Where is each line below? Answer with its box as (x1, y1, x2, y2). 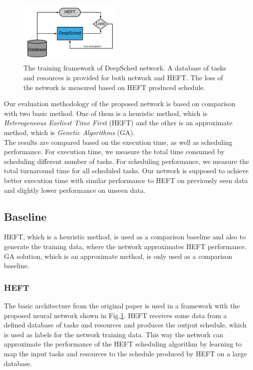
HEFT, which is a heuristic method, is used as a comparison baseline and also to (4, 231, 246, 242)
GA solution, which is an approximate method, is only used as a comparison (4, 251, 232, 261)
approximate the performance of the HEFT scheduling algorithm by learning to (4, 339, 242, 349)
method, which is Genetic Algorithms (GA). (4, 127, 135, 137)
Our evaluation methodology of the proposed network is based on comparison (4, 98, 236, 109)
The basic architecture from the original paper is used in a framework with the (4, 300, 240, 310)
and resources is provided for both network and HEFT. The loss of (23, 72, 223, 83)
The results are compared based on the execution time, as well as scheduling (4, 137, 232, 147)
